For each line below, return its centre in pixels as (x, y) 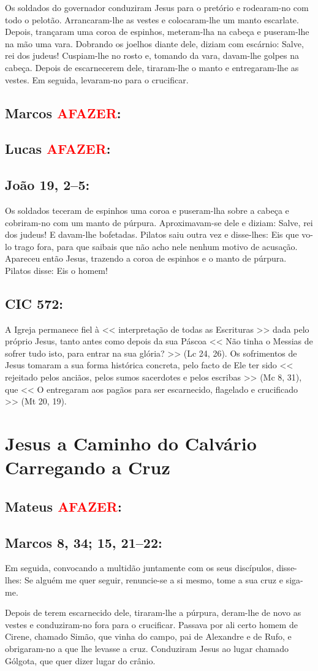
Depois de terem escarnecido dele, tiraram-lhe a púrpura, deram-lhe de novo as (153, 612)
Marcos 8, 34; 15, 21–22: (84, 542)
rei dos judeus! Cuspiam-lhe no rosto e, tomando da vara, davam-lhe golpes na (152, 55)
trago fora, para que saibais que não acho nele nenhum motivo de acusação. (156, 246)
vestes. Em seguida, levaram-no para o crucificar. (97, 79)
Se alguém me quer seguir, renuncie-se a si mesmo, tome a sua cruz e (153, 579)
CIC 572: (34, 303)
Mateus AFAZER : (63, 506)
